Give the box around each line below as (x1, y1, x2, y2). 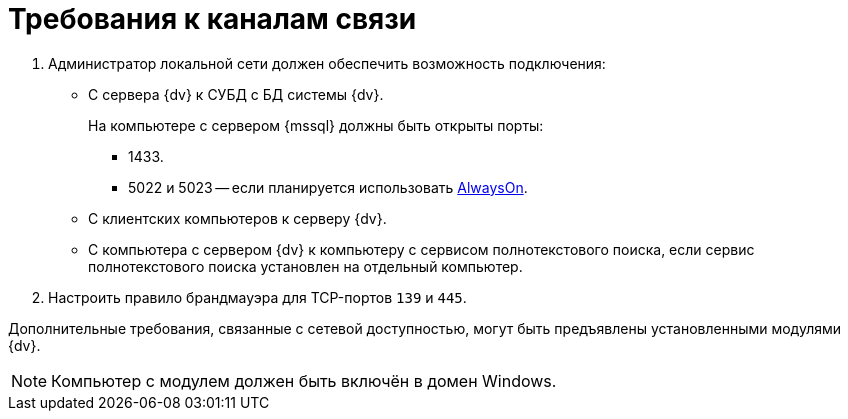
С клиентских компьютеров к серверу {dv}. (88, 209, 387, 227)
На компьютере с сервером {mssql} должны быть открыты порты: (88, 116, 544, 134)
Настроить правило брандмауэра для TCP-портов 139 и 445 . (48, 288, 467, 306)
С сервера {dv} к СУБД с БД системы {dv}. (88, 85, 384, 103)
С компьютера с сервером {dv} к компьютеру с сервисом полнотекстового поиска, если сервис (88, 240, 755, 258)
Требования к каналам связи (8, 2, 417, 36)
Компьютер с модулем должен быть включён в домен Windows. (51, 370, 557, 391)
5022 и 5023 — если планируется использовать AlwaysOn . (128, 178, 528, 196)
